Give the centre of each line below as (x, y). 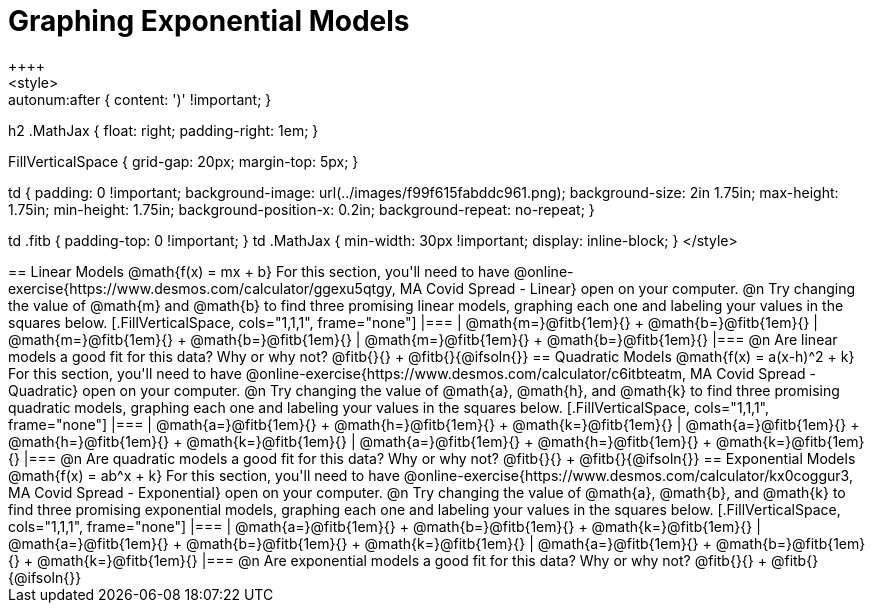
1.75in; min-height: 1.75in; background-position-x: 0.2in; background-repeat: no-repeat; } (301, 209)
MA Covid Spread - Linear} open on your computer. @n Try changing (627, 288)
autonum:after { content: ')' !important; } (140, 99)
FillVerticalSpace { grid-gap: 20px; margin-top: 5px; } (183, 161)
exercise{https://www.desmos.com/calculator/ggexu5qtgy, (202, 288)
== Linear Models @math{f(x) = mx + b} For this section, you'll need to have (259, 271)
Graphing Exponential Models (209, 21)
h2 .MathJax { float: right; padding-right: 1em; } (163, 130)
